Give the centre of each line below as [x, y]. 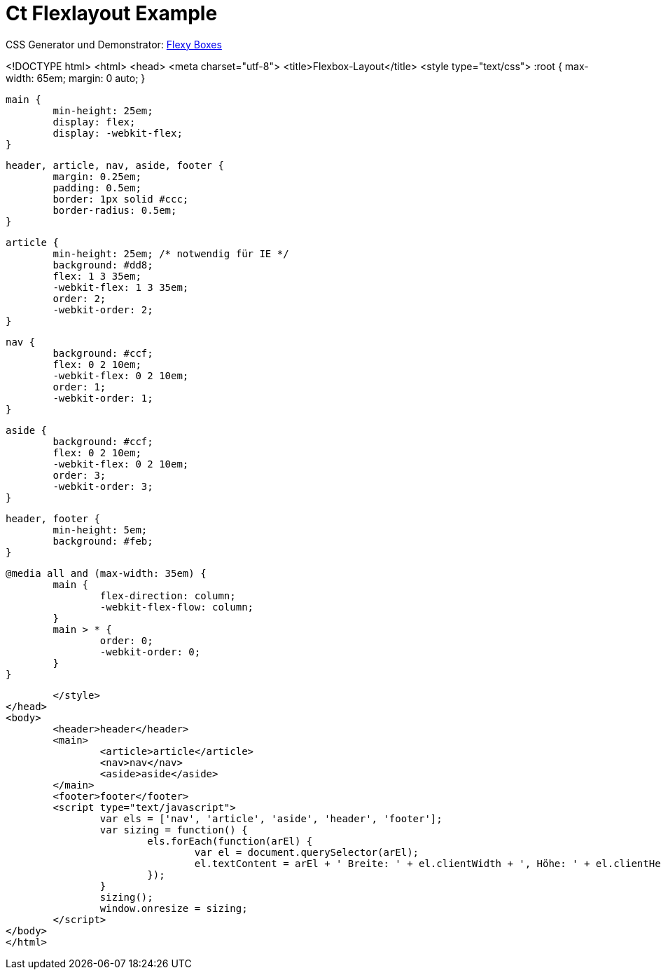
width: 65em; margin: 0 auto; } [76, 78]
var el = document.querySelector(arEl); [307, 852]
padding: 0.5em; [97, 187]
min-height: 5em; [100, 530]
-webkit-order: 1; [103, 398]
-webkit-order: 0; [150, 652]
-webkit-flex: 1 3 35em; [121, 287]
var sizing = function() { [174, 830]
